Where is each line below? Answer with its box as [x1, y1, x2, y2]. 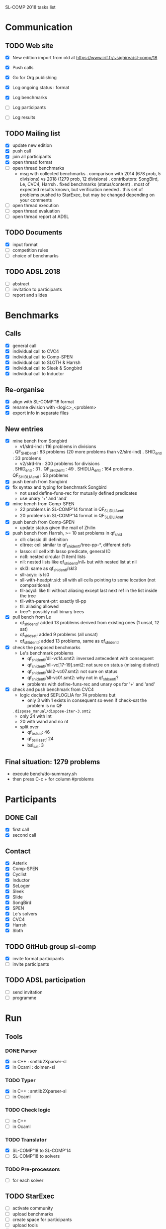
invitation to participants [12, 286, 62, 292]
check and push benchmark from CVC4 [12, 686, 94, 692]
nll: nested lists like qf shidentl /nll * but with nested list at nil [19, 559, 137, 566]
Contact [5, 847, 31, 855]
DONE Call [5, 813, 38, 822]
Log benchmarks [12, 95, 47, 101]
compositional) [19, 582, 51, 588]
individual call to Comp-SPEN [12, 353, 73, 360]
